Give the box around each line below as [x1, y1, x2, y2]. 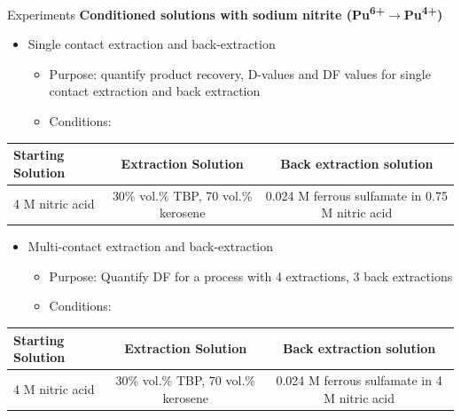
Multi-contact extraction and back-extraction [27, 237, 274, 256]
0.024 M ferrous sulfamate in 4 [276, 370, 442, 389]
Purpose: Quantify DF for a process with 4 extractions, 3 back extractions [49, 266, 453, 285]
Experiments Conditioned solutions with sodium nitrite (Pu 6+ [7, 3, 386, 23]
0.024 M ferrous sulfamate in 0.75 [265, 185, 448, 204]
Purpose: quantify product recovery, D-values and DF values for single [49, 64, 431, 83]
